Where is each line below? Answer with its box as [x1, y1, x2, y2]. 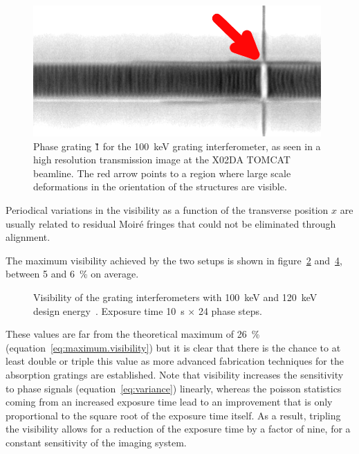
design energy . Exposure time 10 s [33, 303, 185, 318]
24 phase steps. [198, 303, 262, 318]
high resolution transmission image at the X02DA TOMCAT [33, 152, 291, 167]
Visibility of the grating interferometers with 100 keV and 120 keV [33, 289, 317, 304]
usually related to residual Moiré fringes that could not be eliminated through [6, 216, 336, 230]
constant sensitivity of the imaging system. [6, 435, 187, 449]
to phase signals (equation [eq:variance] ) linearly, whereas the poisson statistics [6, 381, 342, 395]
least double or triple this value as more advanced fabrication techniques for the [6, 354, 344, 368]
